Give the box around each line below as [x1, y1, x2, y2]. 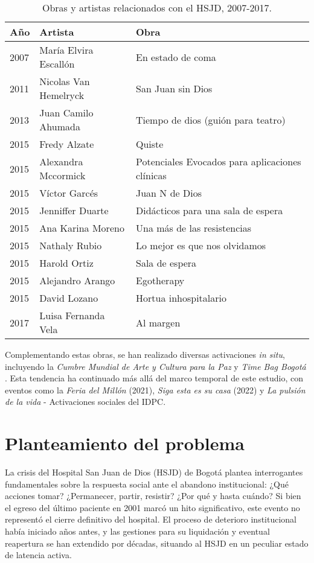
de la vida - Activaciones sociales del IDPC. [5, 395, 166, 408]
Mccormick [39, 168, 86, 182]
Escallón [39, 57, 75, 71]
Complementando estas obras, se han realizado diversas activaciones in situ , [5, 348, 285, 360]
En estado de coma [135, 49, 216, 64]
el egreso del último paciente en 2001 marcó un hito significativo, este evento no [5, 501, 300, 514]
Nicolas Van [39, 74, 90, 88]
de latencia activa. [5, 549, 72, 561]
